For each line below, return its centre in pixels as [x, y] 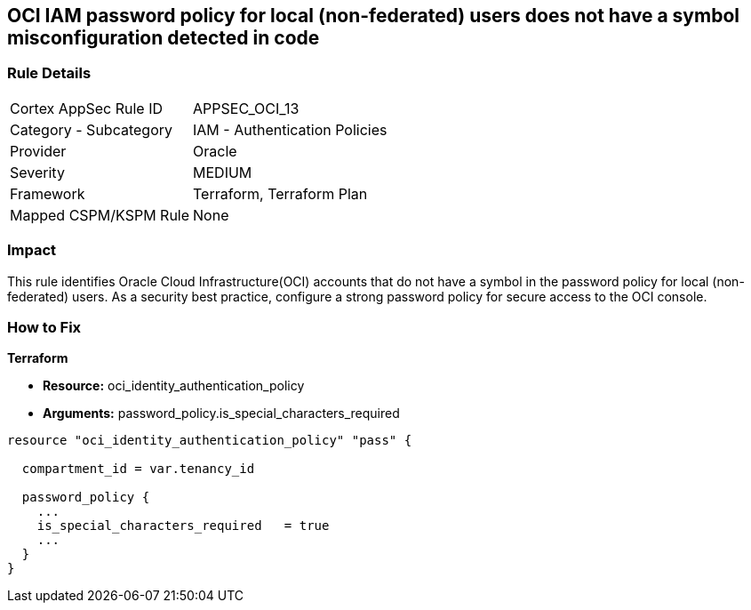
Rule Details [49, 73]
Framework [48, 193]
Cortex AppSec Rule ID [87, 108]
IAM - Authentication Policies [290, 129]
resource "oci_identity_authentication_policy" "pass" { [210, 441]
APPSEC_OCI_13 [246, 108]
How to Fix [44, 327]
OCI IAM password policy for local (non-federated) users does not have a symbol [373, 16]
